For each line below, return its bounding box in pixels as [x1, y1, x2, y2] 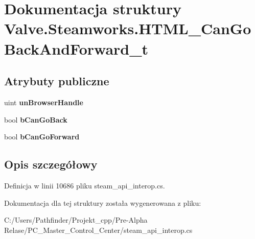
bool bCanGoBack [4, 114, 67, 125]
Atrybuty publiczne [4, 73, 109, 89]
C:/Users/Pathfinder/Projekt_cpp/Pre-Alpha [4, 214, 148, 225]
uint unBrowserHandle [4, 97, 83, 107]
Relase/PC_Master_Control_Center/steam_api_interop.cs [4, 224, 193, 235]
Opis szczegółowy [4, 156, 98, 172]
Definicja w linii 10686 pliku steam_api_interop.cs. [4, 180, 165, 190]
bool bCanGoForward [4, 131, 80, 142]
